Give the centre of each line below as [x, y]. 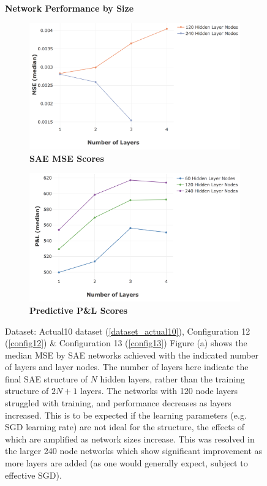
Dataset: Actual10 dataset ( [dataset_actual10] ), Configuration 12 [128, 331]
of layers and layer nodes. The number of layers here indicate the [127, 367]
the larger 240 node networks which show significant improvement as [134, 451]
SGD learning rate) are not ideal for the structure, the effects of [125, 427]
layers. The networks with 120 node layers [159, 391]
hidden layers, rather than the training [172, 378]
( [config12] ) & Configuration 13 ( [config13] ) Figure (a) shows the [126, 343]
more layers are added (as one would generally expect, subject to [126, 463]
